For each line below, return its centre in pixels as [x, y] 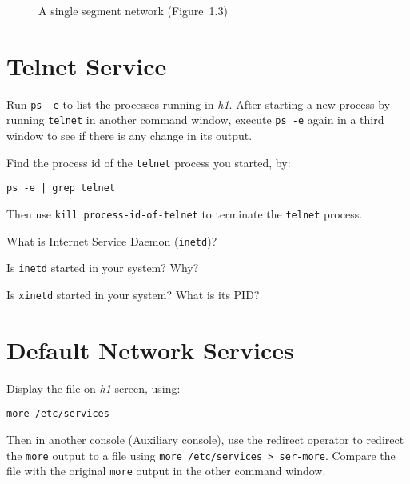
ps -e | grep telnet [61, 188]
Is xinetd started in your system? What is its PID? [133, 294]
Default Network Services [150, 349]
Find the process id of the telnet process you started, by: [149, 162]
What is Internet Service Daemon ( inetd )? [112, 240]
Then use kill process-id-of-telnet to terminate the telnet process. [185, 213]
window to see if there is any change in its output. [129, 136]
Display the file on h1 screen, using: [94, 388]
